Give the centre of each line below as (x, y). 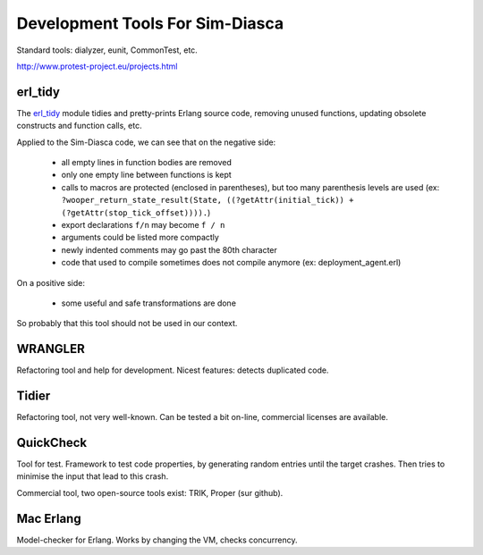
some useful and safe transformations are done (149, 303)
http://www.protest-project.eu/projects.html (97, 66)
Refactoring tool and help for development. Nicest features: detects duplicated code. (173, 370)
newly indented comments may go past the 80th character (169, 249)
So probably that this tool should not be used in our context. (127, 324)
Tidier (34, 396)
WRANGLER (51, 349)
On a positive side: (51, 282)
